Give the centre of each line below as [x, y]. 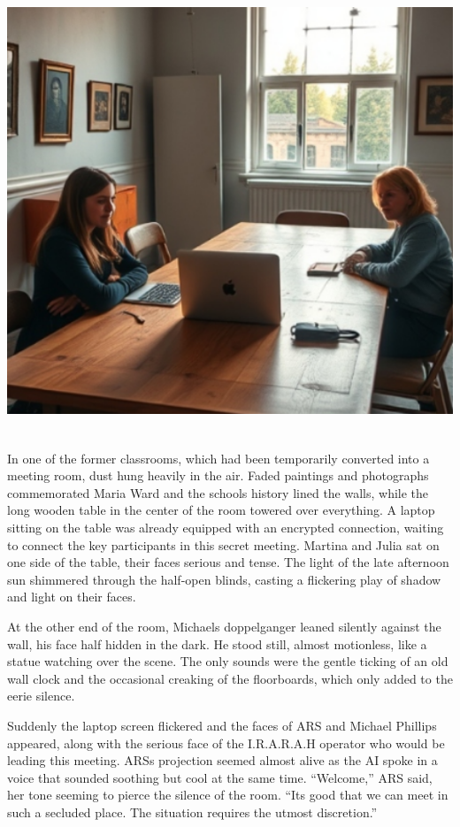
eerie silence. [41, 696]
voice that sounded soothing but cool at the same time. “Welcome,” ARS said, [220, 777]
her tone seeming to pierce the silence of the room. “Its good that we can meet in [228, 795]
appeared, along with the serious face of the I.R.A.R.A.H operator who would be [226, 743]
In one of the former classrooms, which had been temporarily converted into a [218, 458]
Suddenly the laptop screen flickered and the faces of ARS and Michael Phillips [222, 725]
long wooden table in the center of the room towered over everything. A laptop [221, 510]
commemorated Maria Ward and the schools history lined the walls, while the [218, 492]
